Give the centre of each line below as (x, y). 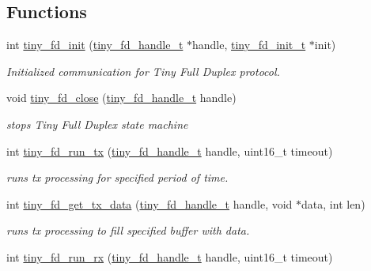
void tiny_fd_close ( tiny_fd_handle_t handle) (121, 98)
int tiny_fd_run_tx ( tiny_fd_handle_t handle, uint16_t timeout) (170, 151)
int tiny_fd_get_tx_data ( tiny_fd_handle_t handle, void (150, 203)
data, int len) (333, 203)
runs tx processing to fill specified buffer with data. (128, 230)
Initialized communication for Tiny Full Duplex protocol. (143, 71)
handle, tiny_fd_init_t (249, 45)
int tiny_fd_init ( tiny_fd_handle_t (95, 45)
